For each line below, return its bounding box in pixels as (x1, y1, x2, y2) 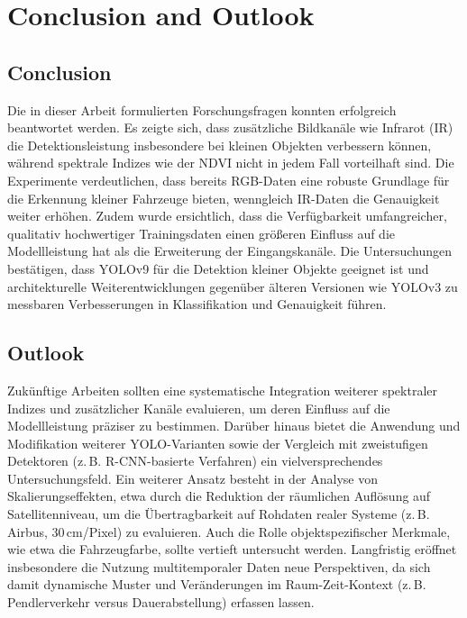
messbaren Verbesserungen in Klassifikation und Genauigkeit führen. (7, 295, 387, 314)
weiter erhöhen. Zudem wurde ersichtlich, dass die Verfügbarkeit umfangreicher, (7, 206, 447, 225)
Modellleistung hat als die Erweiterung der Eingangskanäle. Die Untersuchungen (7, 241, 453, 260)
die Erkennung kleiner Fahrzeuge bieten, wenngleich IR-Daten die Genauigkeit (7, 188, 440, 207)
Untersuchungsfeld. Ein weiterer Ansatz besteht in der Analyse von (7, 468, 379, 487)
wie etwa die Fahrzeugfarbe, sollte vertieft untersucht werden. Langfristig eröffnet (7, 540, 457, 559)
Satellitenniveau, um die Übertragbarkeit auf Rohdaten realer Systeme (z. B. (7, 504, 430, 523)
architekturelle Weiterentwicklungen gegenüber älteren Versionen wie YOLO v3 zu (7, 277, 458, 295)
